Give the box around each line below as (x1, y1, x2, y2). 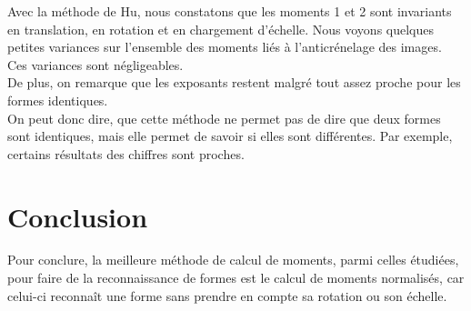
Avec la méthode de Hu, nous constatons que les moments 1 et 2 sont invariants (7, 2, 452, 20)
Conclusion (7, 197, 148, 235)
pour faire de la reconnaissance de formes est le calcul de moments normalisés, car (7, 268, 465, 287)
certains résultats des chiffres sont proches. (7, 144, 245, 163)
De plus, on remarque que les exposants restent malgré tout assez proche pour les (7, 73, 461, 92)
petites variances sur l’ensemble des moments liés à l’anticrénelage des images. (7, 37, 442, 56)
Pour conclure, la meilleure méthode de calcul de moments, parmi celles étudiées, (7, 250, 459, 269)
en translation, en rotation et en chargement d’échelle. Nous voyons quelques (7, 19, 435, 38)
